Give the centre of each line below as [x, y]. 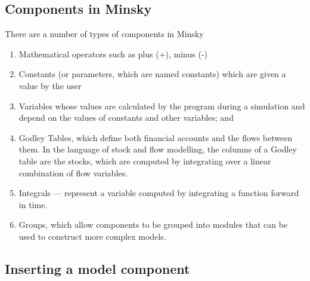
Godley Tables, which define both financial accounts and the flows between [156, 137]
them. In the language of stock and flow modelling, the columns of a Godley [158, 149]
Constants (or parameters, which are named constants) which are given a [152, 74]
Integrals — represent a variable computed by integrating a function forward [159, 193]
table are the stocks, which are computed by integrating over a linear [145, 161]
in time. [33, 204]
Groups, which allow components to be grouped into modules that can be [153, 225]
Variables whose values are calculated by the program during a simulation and [162, 106]
